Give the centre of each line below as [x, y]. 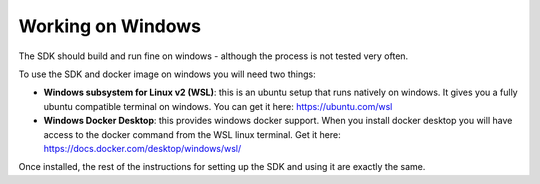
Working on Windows [110, 26]
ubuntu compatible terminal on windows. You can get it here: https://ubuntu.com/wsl [218, 106]
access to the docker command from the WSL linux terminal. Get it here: [192, 134]
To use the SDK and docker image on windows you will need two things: [167, 74]
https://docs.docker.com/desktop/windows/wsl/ [142, 148]
